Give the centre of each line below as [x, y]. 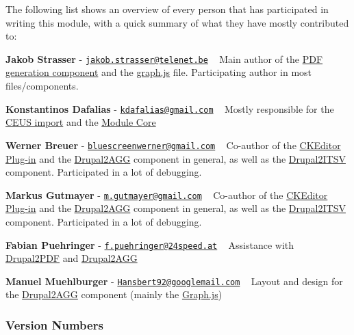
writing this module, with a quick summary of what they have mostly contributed [177, 22]
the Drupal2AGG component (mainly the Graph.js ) [114, 294]
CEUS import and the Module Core [81, 122]
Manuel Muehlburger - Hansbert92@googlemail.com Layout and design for [174, 281]
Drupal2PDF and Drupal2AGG [72, 258]
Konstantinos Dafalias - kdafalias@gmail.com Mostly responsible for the [170, 108]
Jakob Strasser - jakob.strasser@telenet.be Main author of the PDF [164, 58]
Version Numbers [54, 324]
